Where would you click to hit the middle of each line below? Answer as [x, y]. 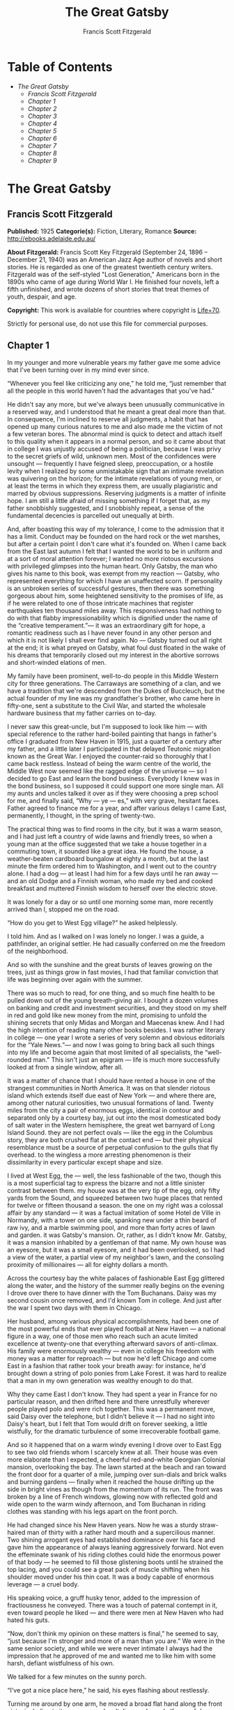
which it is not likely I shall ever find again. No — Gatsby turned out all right [115, 640]
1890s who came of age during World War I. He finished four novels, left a [113, 282]
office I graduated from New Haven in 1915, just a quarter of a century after [115, 741]
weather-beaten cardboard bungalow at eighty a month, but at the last [108, 858]
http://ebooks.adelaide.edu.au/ [52, 239]
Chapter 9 [42, 160]
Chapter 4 [42, 123]
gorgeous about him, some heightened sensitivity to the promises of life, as [115, 595]
